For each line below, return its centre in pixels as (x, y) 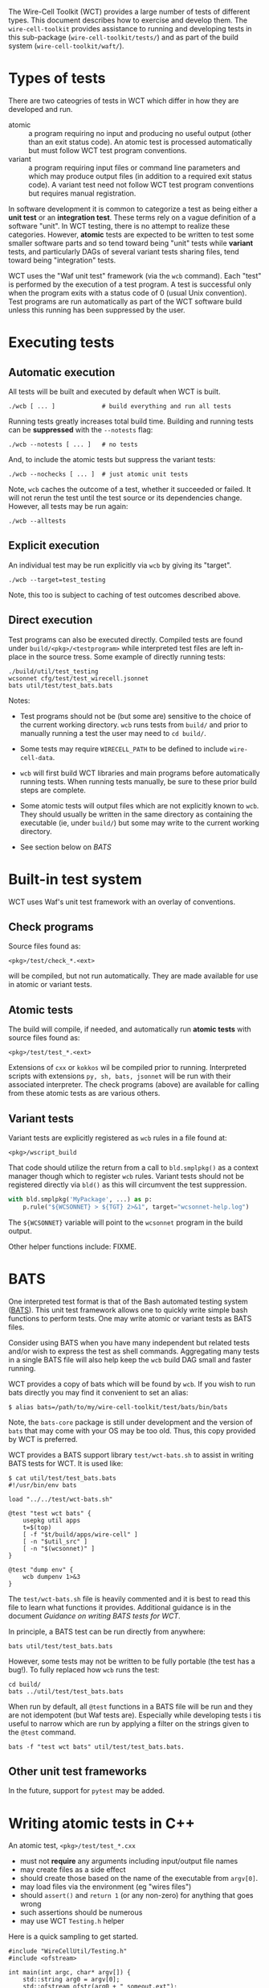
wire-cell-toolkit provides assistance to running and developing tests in (130, 29)
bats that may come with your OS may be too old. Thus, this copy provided (132, 1430)
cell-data (37, 758)
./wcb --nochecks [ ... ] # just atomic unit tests (98, 474)
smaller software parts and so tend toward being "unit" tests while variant (131, 243)
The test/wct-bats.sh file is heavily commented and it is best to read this (129, 1598)
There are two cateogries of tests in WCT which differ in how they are (124, 101)
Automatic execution (62, 372)
